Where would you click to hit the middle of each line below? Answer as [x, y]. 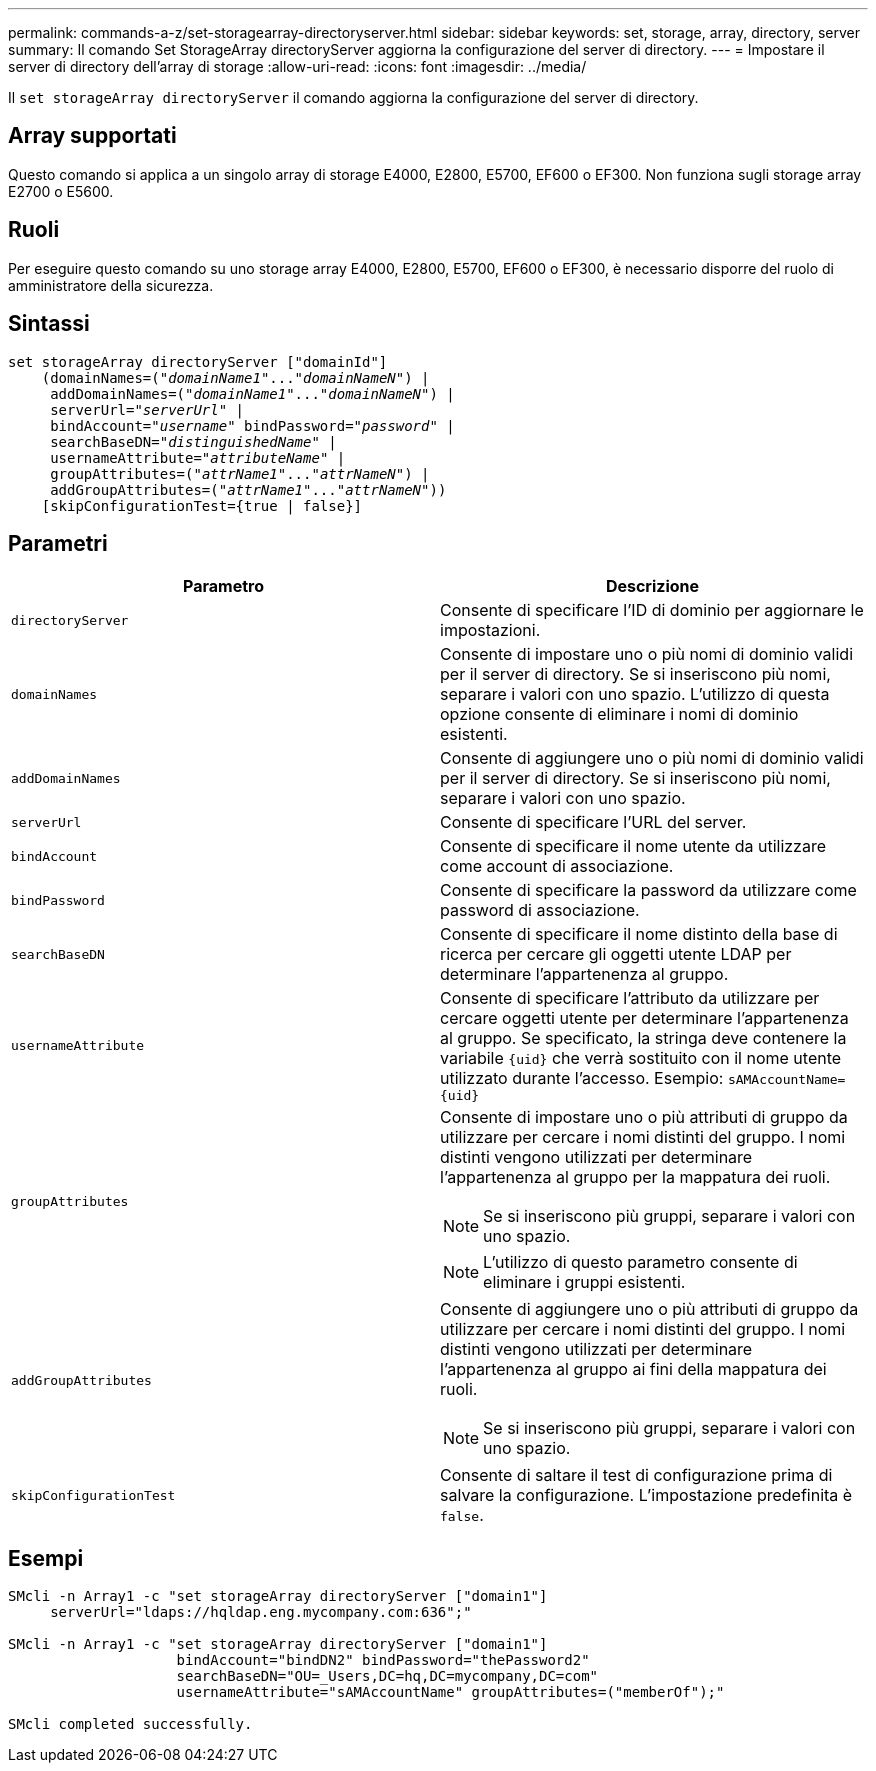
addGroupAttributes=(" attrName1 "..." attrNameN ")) [248, 489]
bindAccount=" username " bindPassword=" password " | [252, 425]
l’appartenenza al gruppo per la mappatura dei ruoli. [635, 1177]
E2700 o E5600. [61, 191]
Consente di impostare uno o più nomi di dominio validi [647, 654]
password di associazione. [540, 910]
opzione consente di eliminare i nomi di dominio [619, 714]
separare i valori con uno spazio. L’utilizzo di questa [635, 694]
